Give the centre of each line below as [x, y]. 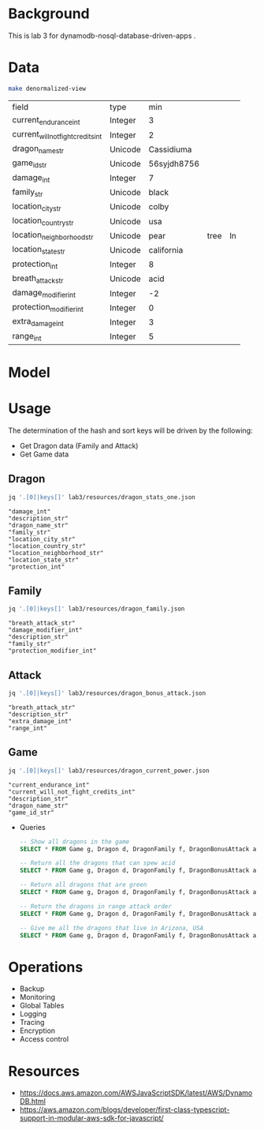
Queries [32, 827]
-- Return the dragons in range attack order [95, 906]
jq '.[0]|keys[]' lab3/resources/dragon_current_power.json [109, 771]
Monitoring [37, 997]
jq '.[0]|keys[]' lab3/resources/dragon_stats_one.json [102, 497]
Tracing [32, 1023]
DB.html [32, 1102]
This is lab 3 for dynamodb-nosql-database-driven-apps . [102, 36]
